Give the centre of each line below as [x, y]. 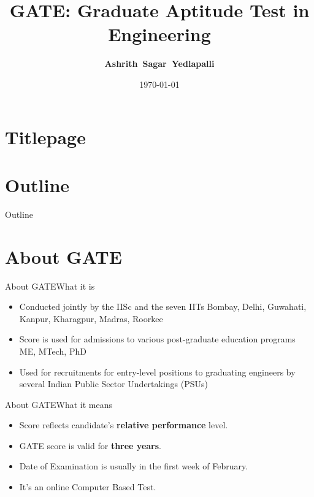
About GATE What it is [50, 286]
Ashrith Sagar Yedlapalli [159, 64]
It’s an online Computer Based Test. [88, 487]
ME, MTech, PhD [53, 351]
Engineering [159, 34]
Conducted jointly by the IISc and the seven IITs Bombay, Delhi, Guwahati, [163, 306]
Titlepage [45, 137]
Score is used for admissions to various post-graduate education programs [157, 339]
